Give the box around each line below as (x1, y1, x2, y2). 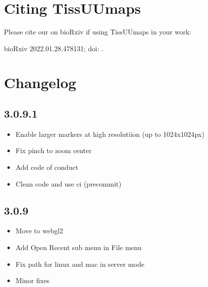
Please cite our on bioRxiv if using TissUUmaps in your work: (4, 27, 192, 37)
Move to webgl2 (15, 225, 63, 236)
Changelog (4, 72, 76, 92)
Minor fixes (15, 275, 50, 286)
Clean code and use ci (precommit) (15, 178, 122, 189)
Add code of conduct (15, 162, 78, 172)
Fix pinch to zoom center (15, 145, 92, 156)
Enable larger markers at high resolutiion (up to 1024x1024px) (15, 128, 205, 139)
